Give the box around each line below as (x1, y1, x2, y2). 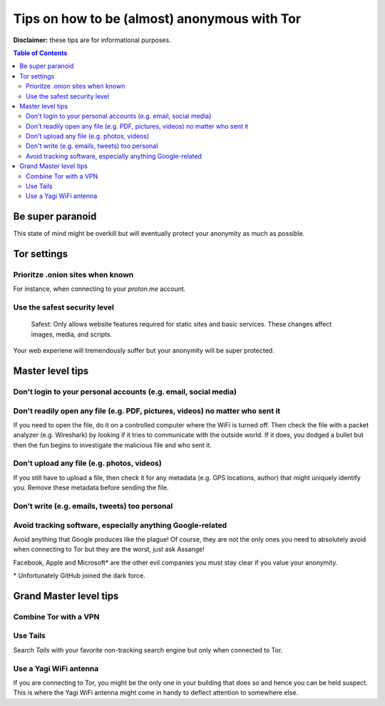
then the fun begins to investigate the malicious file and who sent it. (13, 440, 212, 449)
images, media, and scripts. (31, 329, 113, 339)
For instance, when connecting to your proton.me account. (13, 284, 186, 293)
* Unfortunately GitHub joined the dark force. (13, 572, 145, 580)
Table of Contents (13, 49, 68, 57)
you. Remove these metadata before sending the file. (13, 483, 169, 492)
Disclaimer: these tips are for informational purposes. (13, 36, 171, 44)
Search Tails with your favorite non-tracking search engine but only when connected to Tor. (13, 645, 283, 654)
